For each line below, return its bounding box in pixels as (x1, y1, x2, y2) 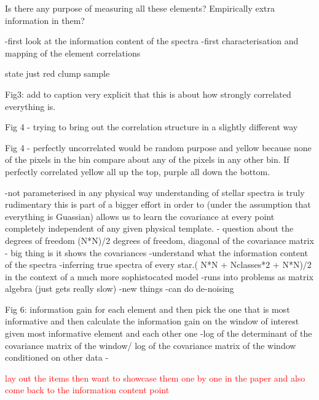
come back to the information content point (5, 383, 170, 396)
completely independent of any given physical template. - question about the (5, 222, 294, 235)
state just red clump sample (5, 67, 110, 80)
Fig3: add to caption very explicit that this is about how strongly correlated (5, 87, 291, 100)
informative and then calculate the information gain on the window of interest (5, 315, 299, 327)
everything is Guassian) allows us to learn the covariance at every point (5, 210, 275, 222)
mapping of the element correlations (5, 46, 141, 59)
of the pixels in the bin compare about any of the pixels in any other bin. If (5, 153, 289, 166)
